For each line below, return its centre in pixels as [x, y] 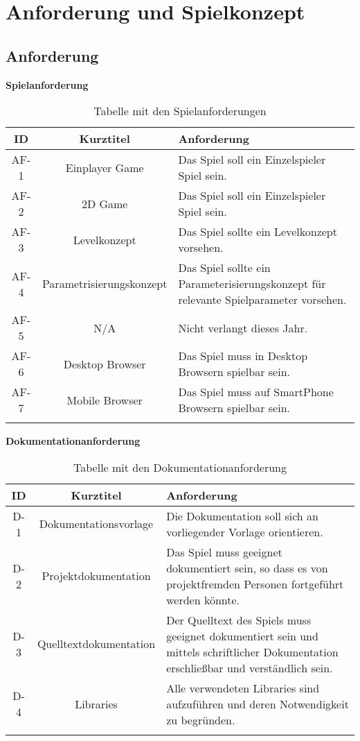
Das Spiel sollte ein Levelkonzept [258, 232]
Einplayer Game [105, 167]
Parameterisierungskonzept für [252, 284]
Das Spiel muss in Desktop [243, 356]
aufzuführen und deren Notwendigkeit [258, 704]
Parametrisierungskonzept [105, 284]
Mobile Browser [105, 400]
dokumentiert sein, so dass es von [247, 568]
